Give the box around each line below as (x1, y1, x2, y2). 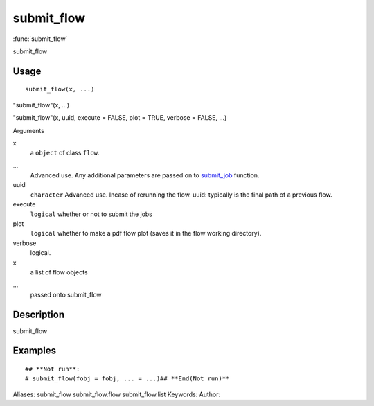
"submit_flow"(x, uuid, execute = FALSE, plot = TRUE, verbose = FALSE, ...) (12, 114, 227, 122)
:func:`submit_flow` (12, 35, 68, 43)
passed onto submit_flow (30, 290, 102, 299)
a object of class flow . (30, 149, 100, 157)
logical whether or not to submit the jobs (30, 210, 152, 218)
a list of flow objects (30, 267, 88, 276)
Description (12, 308, 65, 320)
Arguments (12, 126, 45, 134)
